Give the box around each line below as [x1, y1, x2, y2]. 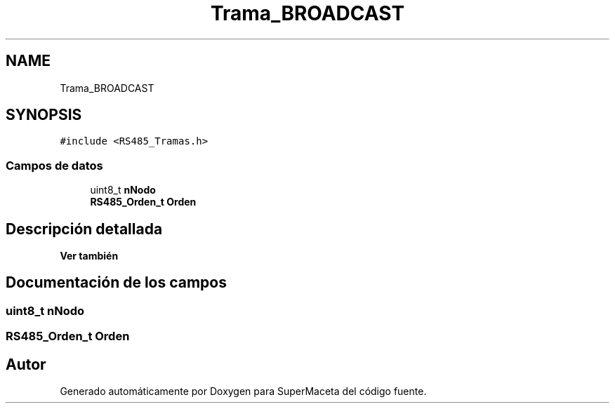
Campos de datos [6, 158, 103, 173]
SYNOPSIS [6, 106, 82, 124]
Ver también [60, 250, 119, 262]
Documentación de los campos [6, 274, 227, 292]
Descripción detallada [6, 220, 163, 238]
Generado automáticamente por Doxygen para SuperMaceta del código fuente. [60, 385, 427, 398]
